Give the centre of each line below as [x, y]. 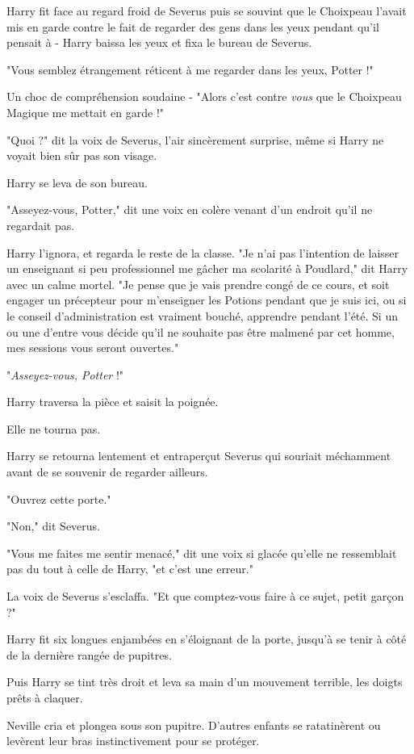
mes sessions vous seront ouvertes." [93, 348]
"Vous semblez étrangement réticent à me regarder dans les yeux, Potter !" [190, 69]
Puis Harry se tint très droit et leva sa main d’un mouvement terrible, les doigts [205, 682]
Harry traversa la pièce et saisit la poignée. [113, 402]
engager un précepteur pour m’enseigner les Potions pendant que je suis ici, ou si [207, 300]
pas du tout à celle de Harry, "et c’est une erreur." [130, 569]
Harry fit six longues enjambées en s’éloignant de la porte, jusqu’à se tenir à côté [207, 639]
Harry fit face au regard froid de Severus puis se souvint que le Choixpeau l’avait [207, 10]
